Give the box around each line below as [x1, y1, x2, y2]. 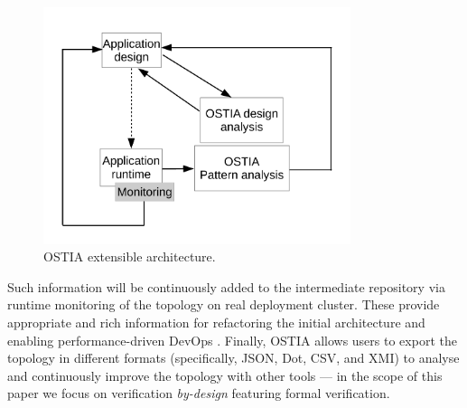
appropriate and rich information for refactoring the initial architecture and [7, 313, 425, 332]
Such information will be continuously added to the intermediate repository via [7, 277, 445, 296]
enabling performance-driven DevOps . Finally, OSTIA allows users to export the [7, 330, 457, 349]
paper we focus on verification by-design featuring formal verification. [7, 384, 390, 403]
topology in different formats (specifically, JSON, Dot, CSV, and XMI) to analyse [7, 348, 460, 367]
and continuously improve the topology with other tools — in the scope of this [7, 365, 443, 384]
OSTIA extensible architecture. [43, 247, 216, 266]
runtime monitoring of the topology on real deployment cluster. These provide [7, 295, 440, 314]
